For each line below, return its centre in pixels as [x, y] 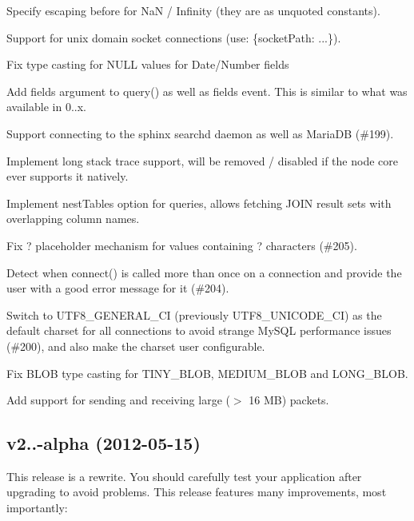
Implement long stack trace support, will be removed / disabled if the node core [202, 160]
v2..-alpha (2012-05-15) [103, 443]
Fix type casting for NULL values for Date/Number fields [148, 64]
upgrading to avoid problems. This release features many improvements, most [197, 492]
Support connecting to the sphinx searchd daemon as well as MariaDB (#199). [200, 133]
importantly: [37, 508]
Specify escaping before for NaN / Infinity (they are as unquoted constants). [193, 10]
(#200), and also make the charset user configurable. [136, 346]
